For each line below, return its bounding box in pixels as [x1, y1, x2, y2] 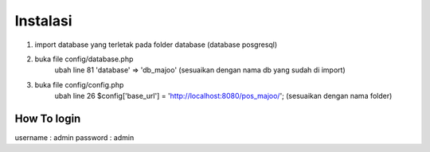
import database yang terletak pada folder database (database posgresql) [34, 40, 278, 49]
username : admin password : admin [14, 133, 135, 142]
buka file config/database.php [34, 54, 134, 64]
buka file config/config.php [34, 80, 124, 89]
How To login [14, 111, 81, 125]
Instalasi [14, 12, 72, 29]
